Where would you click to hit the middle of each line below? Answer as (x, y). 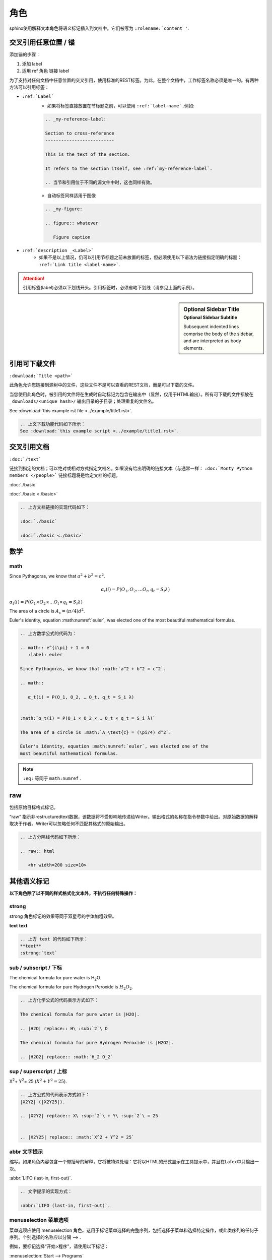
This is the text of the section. (88, 154)
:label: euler (45, 655)
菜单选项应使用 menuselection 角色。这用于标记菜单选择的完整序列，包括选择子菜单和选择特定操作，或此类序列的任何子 (134, 1230)
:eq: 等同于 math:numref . (52, 778)
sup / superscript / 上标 (38, 1071)
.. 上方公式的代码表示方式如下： (55, 1095)
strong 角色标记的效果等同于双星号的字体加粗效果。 (63, 916)
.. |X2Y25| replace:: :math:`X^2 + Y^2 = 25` (77, 1137)
